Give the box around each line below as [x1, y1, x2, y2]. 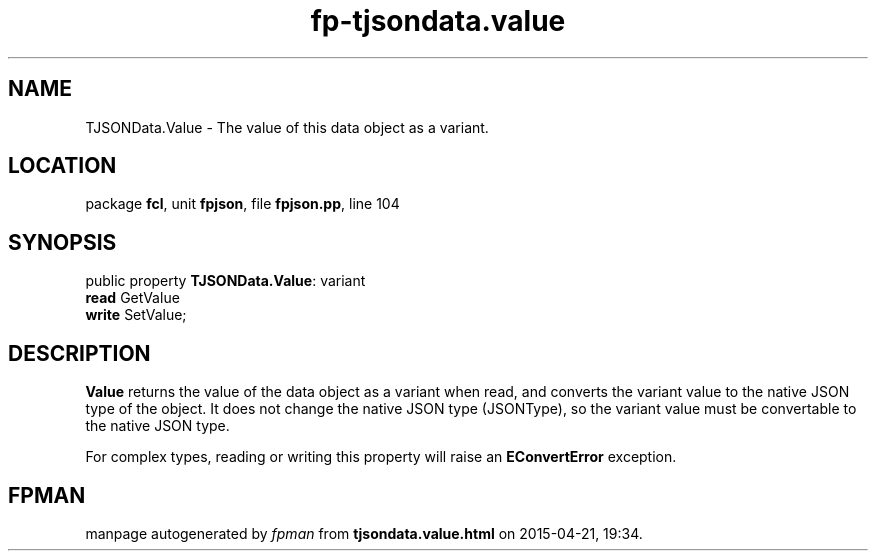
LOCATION [8, 153, 117, 179]
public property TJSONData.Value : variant [85, 272, 366, 290]
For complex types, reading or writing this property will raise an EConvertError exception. [85, 448, 677, 466]
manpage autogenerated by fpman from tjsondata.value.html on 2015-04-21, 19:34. [85, 524, 643, 542]
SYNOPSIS [8, 229, 117, 255]
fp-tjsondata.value [310, 4, 566, 38]
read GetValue [85, 289, 180, 307]
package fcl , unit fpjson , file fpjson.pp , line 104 [85, 195, 400, 213]
